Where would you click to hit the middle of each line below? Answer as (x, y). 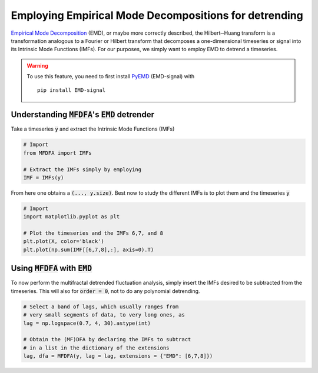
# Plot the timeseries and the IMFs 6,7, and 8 (93, 233)
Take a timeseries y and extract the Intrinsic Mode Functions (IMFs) (93, 129)
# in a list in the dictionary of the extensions (96, 348)
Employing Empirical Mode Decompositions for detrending (157, 15)
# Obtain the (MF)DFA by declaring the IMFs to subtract (107, 339)
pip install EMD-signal (72, 90)
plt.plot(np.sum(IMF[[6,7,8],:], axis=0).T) (89, 249)
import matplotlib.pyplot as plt (72, 217)
